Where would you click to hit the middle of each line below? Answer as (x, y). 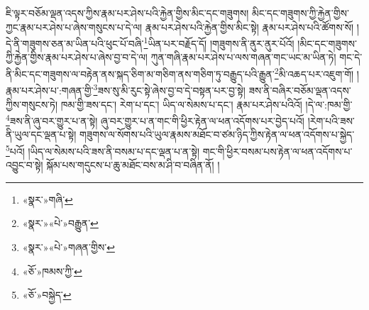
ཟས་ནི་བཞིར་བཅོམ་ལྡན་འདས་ (300, 90)
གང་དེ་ (351, 57)
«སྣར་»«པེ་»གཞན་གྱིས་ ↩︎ (68, 247)
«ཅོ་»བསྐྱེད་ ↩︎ (47, 295)
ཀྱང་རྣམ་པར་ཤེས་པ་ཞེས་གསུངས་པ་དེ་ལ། (74, 27)
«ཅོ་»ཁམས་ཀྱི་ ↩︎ (52, 271)
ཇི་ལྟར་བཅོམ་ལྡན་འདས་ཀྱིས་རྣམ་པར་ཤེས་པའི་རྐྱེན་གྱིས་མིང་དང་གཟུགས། (127, 13)
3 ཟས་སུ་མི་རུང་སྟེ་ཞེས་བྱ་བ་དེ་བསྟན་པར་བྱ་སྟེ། (169, 89)
